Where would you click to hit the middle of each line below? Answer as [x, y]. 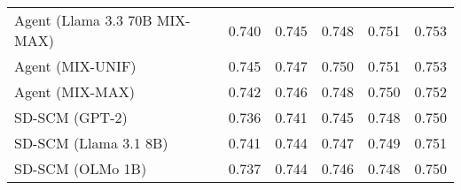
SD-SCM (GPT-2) [71, 117]
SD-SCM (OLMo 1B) [81, 168]
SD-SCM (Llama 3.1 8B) [91, 143]
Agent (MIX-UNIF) [75, 66]
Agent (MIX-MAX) [75, 91]
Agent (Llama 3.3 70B [83, 20]
